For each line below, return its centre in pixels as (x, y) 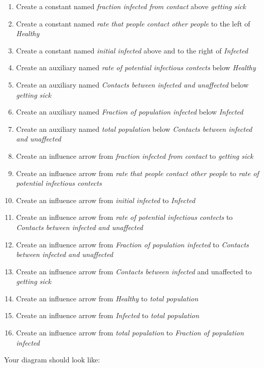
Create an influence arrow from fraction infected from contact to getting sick (135, 155)
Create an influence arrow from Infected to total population (108, 315)
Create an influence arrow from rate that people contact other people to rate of (137, 173)
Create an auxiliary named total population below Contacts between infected (134, 129)
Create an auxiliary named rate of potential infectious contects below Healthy (136, 67)
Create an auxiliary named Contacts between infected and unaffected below (132, 84)
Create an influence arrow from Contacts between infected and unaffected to (134, 271)
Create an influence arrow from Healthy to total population (107, 298)
